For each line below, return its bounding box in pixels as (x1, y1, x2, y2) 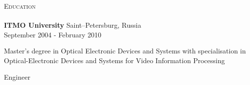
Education (4, 1, 36, 11)
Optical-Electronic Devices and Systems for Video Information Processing (4, 55, 225, 65)
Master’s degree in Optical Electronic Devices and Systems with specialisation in (4, 46, 246, 56)
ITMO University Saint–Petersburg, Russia (4, 20, 141, 30)
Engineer (4, 71, 30, 82)
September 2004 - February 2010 (4, 29, 102, 39)
